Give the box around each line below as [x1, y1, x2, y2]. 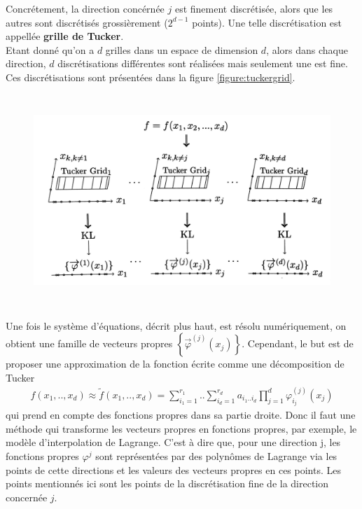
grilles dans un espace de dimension [105, 42, 258, 57]
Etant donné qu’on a [6, 42, 95, 57]
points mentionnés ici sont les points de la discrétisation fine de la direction [6, 476, 329, 491]
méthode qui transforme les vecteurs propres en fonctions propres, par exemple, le [6, 421, 357, 435]
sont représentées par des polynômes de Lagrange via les [95, 448, 337, 463]
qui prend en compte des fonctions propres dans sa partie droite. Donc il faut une [6, 407, 356, 422]
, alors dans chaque [266, 42, 348, 57]
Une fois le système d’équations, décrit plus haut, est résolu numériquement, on [6, 318, 347, 333]
